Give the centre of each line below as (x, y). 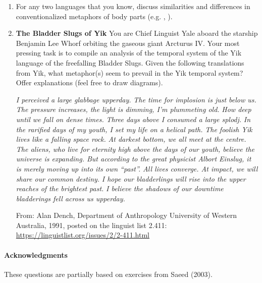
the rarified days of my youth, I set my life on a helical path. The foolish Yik (134, 129)
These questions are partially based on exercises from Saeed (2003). (108, 274)
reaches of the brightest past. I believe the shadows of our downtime (120, 188)
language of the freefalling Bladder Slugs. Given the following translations (130, 62)
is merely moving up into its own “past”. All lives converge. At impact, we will (137, 168)
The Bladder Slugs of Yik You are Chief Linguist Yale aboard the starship (137, 33)
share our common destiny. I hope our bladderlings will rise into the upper (131, 178)
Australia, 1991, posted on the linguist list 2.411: (91, 225)
